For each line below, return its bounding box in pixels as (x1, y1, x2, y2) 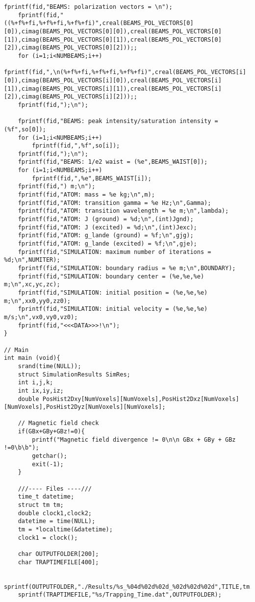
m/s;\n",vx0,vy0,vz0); (4, 313, 78, 321)
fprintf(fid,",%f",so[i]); (32, 142, 120, 150)
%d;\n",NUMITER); (4, 256, 60, 264)
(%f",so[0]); (4, 125, 46, 133)
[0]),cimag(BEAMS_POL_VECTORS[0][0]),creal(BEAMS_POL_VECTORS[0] (4, 27, 222, 35)
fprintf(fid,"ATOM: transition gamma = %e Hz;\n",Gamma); (18, 199, 211, 206)
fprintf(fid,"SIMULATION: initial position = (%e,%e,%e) (18, 289, 208, 296)
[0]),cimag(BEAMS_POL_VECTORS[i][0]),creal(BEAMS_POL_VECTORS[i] (4, 76, 222, 84)
